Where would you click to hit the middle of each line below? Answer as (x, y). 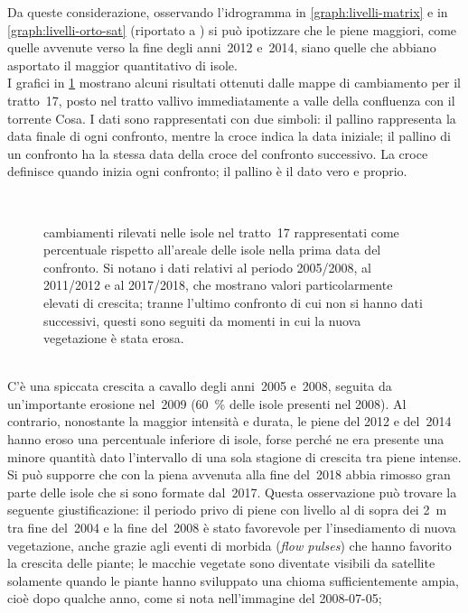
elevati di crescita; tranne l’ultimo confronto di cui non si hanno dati (233, 302)
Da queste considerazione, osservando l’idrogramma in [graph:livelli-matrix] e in (228, 12)
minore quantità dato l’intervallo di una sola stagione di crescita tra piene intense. (234, 456)
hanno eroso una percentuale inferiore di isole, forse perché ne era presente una (226, 439)
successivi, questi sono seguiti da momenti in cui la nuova (202, 320)
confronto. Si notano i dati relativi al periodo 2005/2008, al (208, 267)
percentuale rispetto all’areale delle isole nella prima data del (212, 250)
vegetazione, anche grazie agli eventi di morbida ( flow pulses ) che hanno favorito (229, 545)
